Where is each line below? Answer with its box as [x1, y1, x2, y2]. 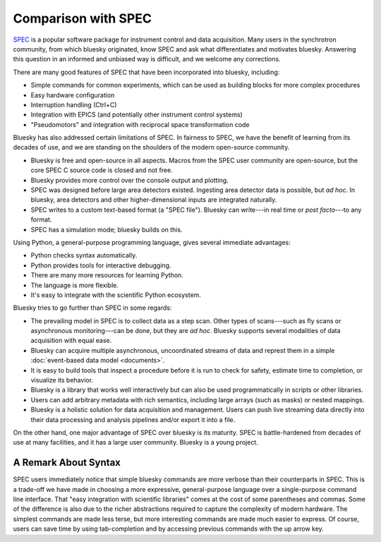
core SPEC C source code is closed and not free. [30, 166, 173, 174]
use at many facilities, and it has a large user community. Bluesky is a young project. [13, 438, 259, 447]
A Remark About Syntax [13, 457, 121, 469]
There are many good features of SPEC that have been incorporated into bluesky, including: [13, 68, 280, 76]
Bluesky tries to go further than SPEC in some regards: [13, 303, 172, 312]
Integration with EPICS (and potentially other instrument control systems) [30, 110, 243, 119]
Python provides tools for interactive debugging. [30, 261, 171, 270]
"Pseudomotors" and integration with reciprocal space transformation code [30, 120, 250, 128]
